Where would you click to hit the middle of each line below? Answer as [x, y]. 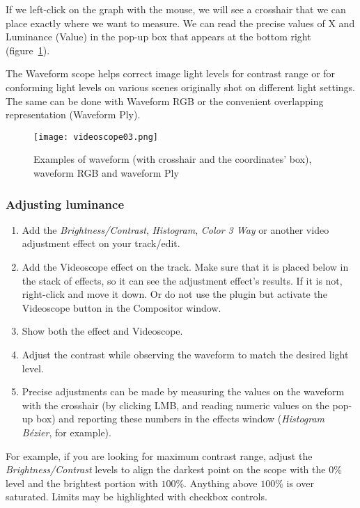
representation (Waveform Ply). [73, 114]
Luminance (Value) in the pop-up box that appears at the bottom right [158, 37]
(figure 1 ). [28, 50]
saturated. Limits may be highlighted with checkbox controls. [136, 497]
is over [300, 483]
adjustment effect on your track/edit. [101, 243]
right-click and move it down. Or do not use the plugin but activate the [174, 294]
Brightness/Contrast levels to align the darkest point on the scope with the [166, 469]
